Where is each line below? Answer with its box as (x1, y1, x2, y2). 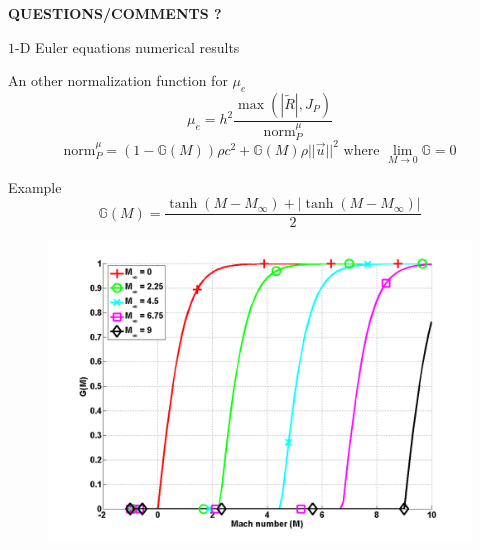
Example (8, 176, 62, 197)
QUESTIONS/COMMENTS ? (8, 3, 222, 23)
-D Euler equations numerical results (15, 36, 240, 57)
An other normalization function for (8, 70, 228, 91)
